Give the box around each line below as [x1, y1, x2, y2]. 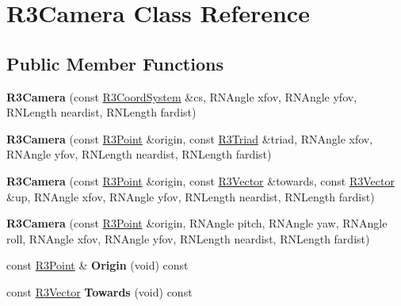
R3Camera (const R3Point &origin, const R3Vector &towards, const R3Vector [6, 172, 395, 189]
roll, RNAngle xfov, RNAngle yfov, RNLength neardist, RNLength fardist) [6, 230, 370, 247]
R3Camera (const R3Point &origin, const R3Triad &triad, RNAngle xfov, [6, 130, 373, 147]
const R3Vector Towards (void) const [6, 283, 193, 300]
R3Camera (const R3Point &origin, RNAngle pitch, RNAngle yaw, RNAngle [6, 215, 388, 231]
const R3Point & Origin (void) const [6, 257, 189, 273]
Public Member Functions [6, 51, 223, 75]
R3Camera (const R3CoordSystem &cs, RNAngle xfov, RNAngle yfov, [6, 88, 357, 105]
